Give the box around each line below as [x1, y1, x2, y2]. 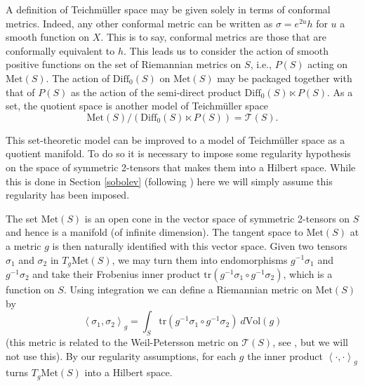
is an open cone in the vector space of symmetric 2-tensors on [84, 211, 350, 225]
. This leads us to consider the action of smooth [123, 43, 329, 58]
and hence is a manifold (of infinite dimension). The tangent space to [6, 225, 303, 239]
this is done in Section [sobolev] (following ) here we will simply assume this [6, 173, 333, 188]
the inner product [247, 348, 324, 363]
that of [6, 84, 35, 99]
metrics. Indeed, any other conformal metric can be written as [6, 15, 273, 30]
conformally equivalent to [6, 43, 115, 58]
